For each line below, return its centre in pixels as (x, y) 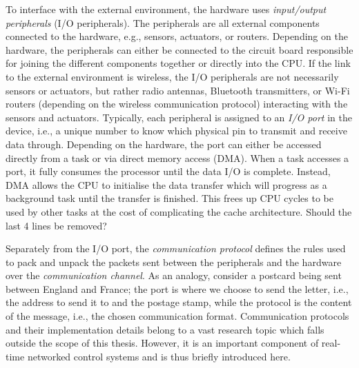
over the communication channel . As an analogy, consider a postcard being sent (174, 275)
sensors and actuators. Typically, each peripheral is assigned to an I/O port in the (179, 117)
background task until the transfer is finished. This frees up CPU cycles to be (169, 198)
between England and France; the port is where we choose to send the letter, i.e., (177, 288)
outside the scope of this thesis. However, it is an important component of (162, 343)
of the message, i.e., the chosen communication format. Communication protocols (177, 316)
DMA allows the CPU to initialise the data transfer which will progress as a (166, 184)
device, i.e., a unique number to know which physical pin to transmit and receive (176, 131)
